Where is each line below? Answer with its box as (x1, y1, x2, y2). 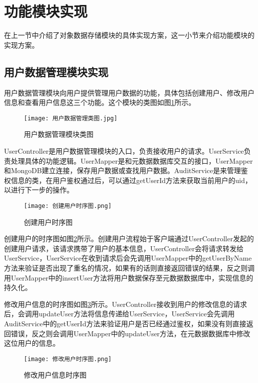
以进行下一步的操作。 (4, 185, 74, 195)
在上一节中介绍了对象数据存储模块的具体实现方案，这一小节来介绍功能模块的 (4, 30, 255, 40)
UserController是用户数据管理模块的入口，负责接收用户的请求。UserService (4, 145, 244, 156)
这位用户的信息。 (4, 338, 60, 348)
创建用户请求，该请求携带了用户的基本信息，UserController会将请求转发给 (4, 243, 244, 253)
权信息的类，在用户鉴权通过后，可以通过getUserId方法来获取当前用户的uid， (4, 175, 252, 185)
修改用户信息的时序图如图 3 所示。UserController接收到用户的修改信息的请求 (4, 298, 247, 309)
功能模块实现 (4, 1, 88, 21)
